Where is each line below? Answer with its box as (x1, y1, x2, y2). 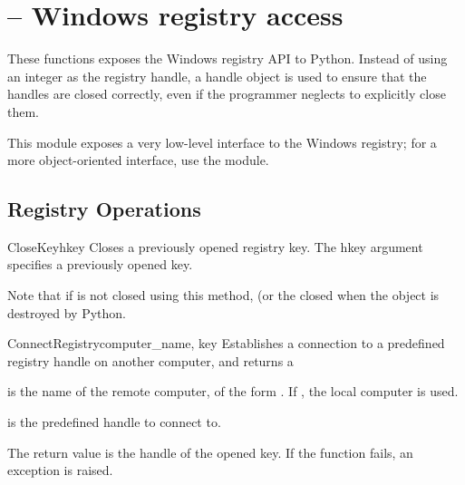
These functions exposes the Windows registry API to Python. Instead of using (7, 49, 448, 68)
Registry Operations (7, 195, 201, 223)
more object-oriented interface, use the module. (7, 150, 269, 170)
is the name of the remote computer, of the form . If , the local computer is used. (7, 382, 459, 401)
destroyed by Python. (7, 303, 126, 322)
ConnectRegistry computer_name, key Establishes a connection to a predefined (7, 334, 445, 353)
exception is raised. (7, 461, 113, 480)
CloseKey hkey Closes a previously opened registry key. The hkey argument (7, 237, 423, 256)
